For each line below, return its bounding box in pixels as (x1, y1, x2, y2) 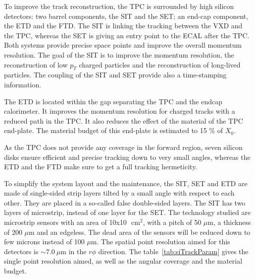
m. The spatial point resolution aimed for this (91, 236, 230, 247)
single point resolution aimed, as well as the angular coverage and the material (4, 256, 243, 266)
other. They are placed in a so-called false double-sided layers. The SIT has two (4, 197, 246, 208)
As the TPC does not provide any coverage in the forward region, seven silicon (4, 141, 243, 152)
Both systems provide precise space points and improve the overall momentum (4, 40, 242, 50)
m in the (60, 246, 87, 256)
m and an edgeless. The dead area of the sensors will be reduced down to (29, 226, 251, 237)
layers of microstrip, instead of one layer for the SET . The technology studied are (4, 207, 251, 217)
